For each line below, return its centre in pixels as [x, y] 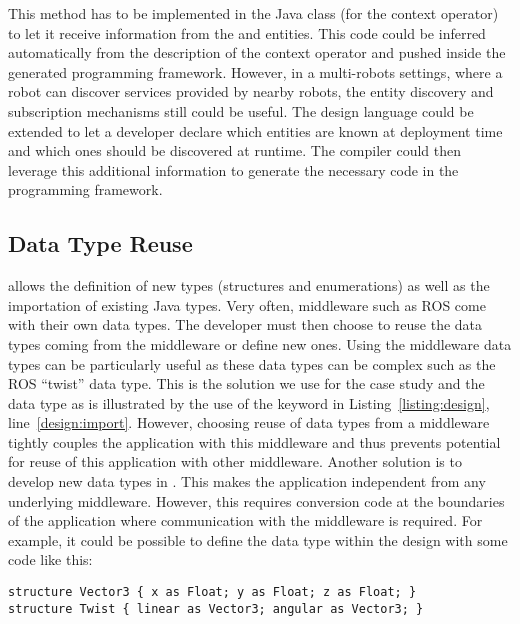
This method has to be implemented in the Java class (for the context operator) [253, 13]
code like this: [50, 559]
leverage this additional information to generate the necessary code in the [233, 169]
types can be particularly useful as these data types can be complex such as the [252, 363]
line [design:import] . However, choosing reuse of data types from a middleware [249, 422]
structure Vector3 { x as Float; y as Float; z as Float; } [212, 592]
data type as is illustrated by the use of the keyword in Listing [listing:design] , [249, 402]
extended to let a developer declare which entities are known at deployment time [255, 130]
